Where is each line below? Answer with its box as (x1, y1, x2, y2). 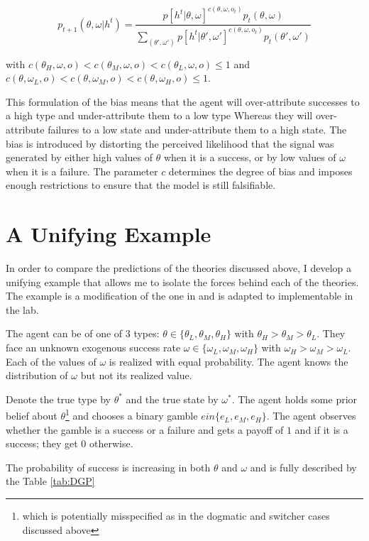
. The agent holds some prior (231, 391, 358, 406)
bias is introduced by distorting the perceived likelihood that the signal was (6, 136, 334, 151)
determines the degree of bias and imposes (168, 163, 353, 178)
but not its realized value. (80, 368, 192, 383)
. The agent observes (266, 408, 356, 423)
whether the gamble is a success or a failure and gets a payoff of (6, 422, 284, 437)
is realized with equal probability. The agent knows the (109, 354, 348, 368)
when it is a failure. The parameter (6, 163, 158, 178)
